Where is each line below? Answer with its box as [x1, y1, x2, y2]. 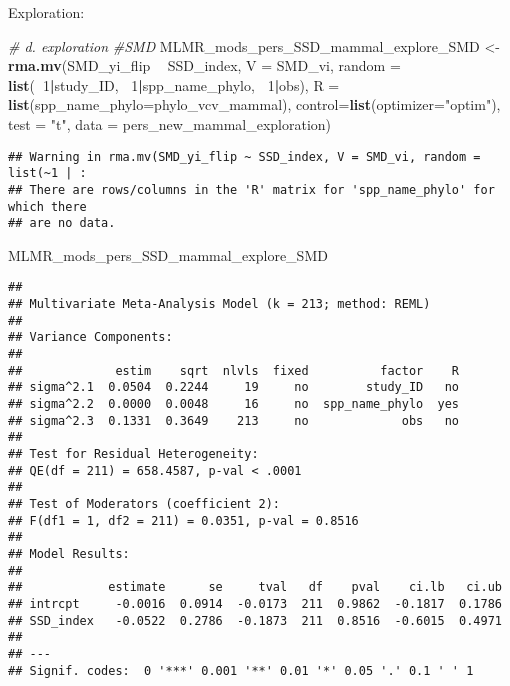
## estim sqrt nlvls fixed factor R [8, 363, 460, 378]
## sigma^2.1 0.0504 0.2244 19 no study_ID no [8, 380, 460, 395]
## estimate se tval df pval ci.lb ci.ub [8, 580, 502, 595]
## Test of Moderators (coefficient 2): [8, 496, 281, 511]
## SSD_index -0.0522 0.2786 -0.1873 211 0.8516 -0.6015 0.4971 [8, 613, 502, 628]
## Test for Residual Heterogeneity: [8, 447, 259, 461]
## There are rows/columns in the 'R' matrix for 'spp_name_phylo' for [8, 182, 495, 197]
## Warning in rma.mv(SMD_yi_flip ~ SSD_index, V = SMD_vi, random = [8, 149, 481, 164]
